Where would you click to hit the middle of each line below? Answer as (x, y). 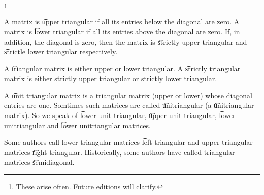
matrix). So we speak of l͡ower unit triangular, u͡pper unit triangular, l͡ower (120, 115)
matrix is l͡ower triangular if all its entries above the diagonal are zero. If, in (122, 31)
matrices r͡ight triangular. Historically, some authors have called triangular (120, 152)
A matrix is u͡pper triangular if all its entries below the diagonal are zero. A (122, 22)
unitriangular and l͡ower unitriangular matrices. (77, 125)
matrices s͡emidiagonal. (39, 162)
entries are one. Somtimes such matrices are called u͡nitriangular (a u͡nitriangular (129, 105)
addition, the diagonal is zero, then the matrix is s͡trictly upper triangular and (126, 41)
